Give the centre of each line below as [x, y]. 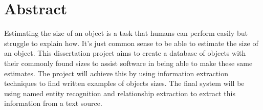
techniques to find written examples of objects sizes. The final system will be [124, 83]
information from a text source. [53, 103]
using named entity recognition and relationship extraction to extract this [120, 93]
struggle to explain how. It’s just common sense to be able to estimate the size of [131, 43]
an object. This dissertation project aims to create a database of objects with [125, 53]
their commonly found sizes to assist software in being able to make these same [128, 63]
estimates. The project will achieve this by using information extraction [116, 73]
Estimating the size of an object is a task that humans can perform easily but [126, 33]
